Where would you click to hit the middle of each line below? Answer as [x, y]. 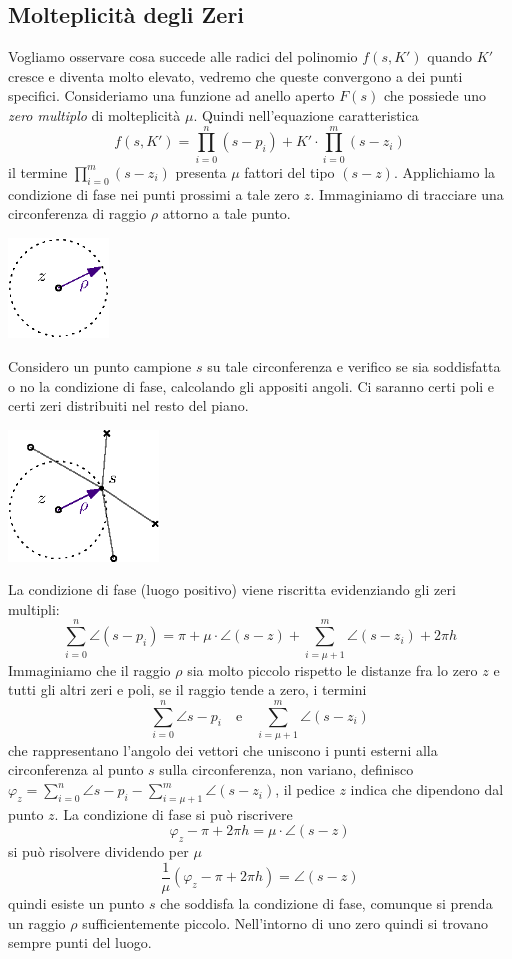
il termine [38, 171]
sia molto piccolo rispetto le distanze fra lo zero [332, 669]
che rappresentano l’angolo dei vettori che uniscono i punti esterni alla [223, 749]
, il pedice [305, 789]
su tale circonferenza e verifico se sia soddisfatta [354, 366]
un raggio [37, 922]
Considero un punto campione [100, 366]
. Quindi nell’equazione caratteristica [306, 114]
